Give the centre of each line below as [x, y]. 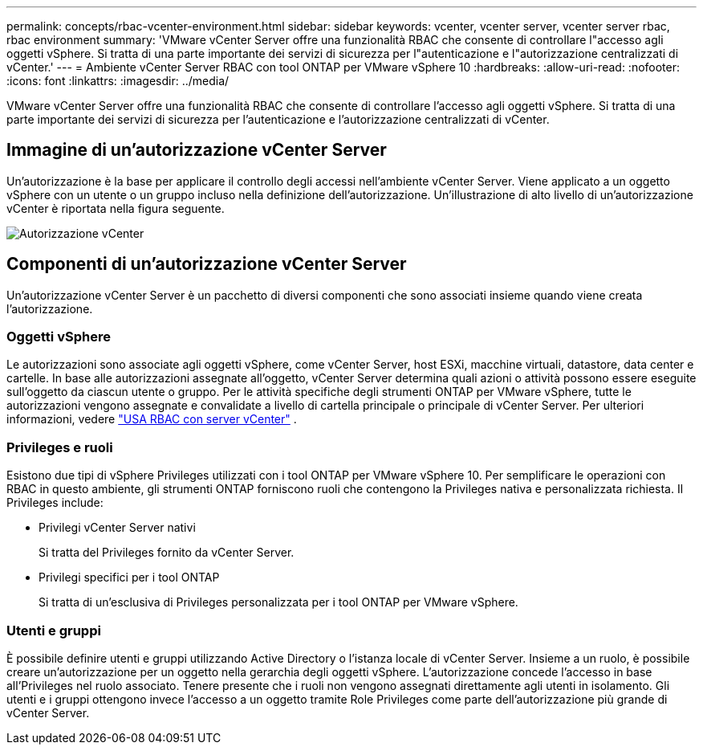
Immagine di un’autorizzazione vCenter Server [197, 150]
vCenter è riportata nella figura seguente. [116, 208]
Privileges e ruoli [60, 447]
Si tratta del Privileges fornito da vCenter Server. [167, 553]
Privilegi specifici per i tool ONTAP [129, 578]
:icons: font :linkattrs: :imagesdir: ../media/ [118, 81]
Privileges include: [55, 503]
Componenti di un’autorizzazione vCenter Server [207, 264]
